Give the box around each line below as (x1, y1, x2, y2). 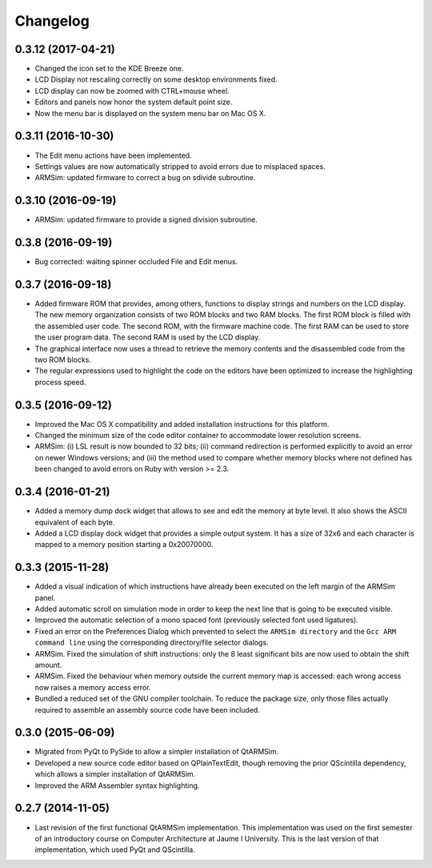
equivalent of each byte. (34, 517, 115, 527)
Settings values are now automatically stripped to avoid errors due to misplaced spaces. (34, 161, 326, 171)
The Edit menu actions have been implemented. (34, 151, 192, 160)
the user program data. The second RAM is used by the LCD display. (34, 332, 261, 342)
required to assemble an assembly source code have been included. (34, 705, 260, 714)
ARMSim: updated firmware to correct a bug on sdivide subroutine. (34, 173, 256, 183)
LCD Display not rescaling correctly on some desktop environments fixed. (34, 74, 278, 84)
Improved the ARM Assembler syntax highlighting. (34, 781, 200, 790)
